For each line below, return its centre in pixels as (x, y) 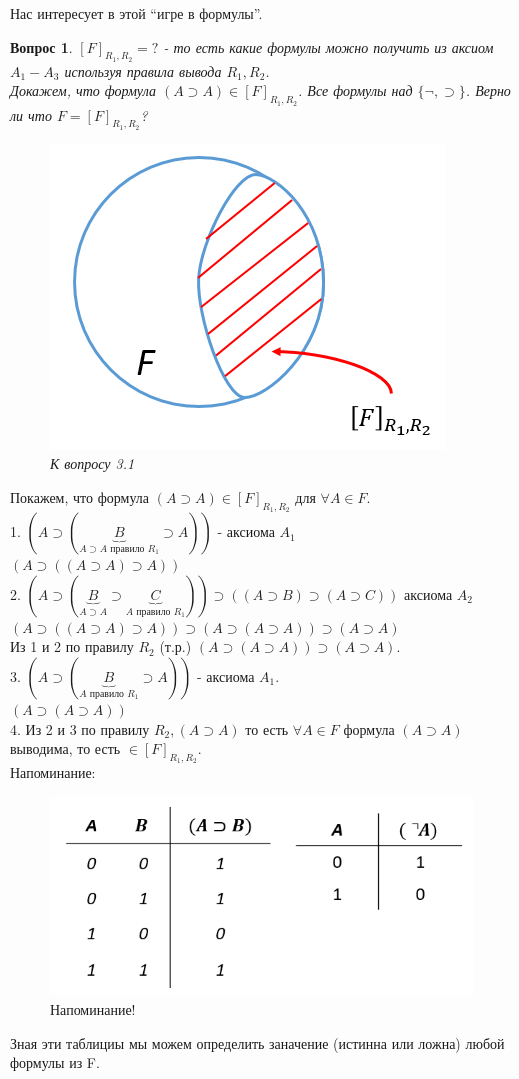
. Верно (488, 90)
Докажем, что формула (83, 90)
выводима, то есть (65, 748)
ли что (31, 114)
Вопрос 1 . (41, 46)
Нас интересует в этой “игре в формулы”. (136, 13)
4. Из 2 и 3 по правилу (80, 728)
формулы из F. (55, 1062)
